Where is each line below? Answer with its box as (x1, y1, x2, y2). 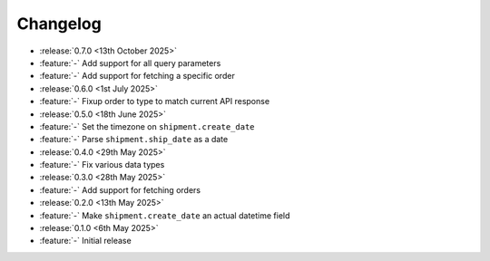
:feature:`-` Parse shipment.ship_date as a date (39, 134, 229, 145)
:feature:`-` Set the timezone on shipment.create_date (39, 121, 255, 131)
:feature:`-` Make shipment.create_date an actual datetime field (39, 209, 290, 221)
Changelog (16, 14, 102, 34)
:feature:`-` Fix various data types (39, 159, 165, 170)
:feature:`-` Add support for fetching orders (39, 184, 201, 195)
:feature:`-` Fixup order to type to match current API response (39, 96, 270, 107)
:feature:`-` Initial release (39, 236, 132, 246)
